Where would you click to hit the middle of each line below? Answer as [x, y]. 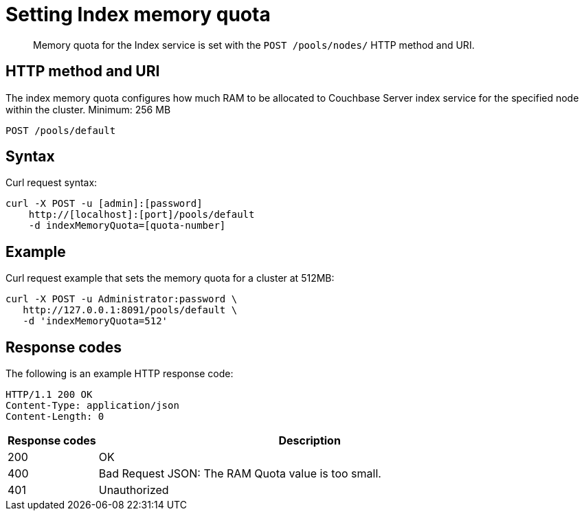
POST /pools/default [61, 130]
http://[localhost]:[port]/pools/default [142, 215]
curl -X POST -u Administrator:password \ [122, 299]
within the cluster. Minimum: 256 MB [88, 109]
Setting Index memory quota [138, 14]
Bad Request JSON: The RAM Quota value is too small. [240, 474]
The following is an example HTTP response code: [120, 374]
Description [310, 441]
